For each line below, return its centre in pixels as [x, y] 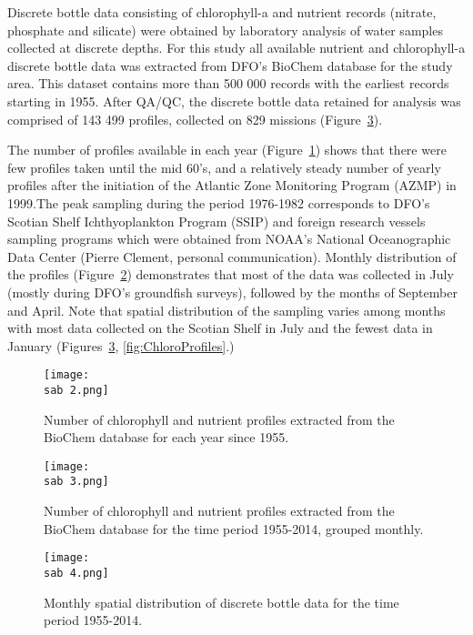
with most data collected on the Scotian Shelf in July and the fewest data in [220, 328]
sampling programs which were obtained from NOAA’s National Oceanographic [229, 239]
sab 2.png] [76, 390]
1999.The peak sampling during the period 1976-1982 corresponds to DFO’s [219, 202]
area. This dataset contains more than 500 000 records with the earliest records [228, 83]
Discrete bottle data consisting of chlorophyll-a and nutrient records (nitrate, [222, 12]
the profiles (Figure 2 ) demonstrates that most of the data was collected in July [231, 274]
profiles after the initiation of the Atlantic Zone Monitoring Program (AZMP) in [232, 185]
